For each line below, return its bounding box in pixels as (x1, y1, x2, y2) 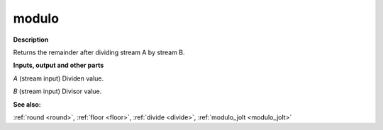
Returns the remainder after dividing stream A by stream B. (13, 48, 185, 57)
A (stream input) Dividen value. (13, 74, 104, 83)
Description (13, 35, 49, 44)
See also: (13, 100, 42, 109)
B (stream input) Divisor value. (13, 87, 102, 95)
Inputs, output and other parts (13, 61, 104, 70)
